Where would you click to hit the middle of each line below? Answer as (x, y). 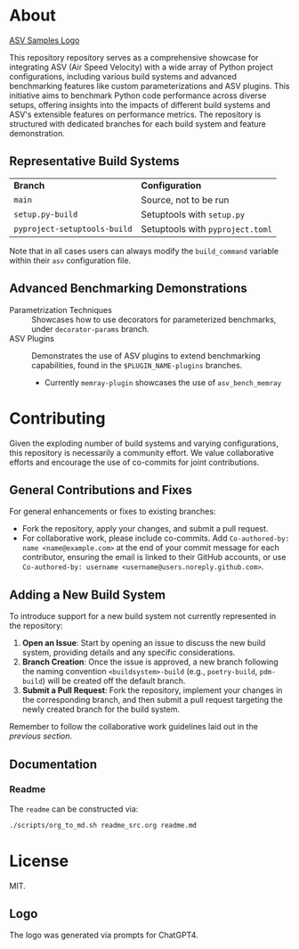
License (39, 861)
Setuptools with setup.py (193, 214)
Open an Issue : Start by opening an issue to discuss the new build (144, 643)
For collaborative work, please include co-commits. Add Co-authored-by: (156, 538)
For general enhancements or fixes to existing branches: (113, 512)
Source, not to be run (185, 200)
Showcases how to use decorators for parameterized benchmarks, (154, 319)
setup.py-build (46, 214)
